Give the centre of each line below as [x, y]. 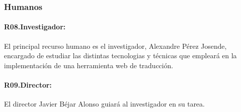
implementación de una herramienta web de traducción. [89, 65]
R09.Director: [28, 85]
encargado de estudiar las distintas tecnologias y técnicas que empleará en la [120, 56]
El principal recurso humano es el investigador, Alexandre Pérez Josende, [115, 46]
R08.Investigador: [35, 27]
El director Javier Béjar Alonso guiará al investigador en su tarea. [104, 104]
